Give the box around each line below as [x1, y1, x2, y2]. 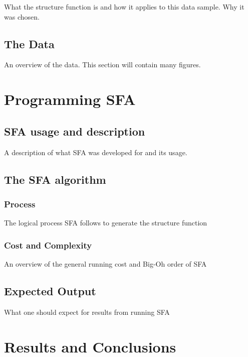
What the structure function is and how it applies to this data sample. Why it [4, 2, 244, 12]
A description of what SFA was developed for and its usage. [4, 147, 187, 157]
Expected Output [4, 283, 96, 298]
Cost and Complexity [4, 239, 92, 251]
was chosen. [4, 11, 40, 22]
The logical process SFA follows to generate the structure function [4, 217, 207, 228]
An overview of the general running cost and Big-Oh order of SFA [4, 258, 207, 269]
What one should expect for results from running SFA [4, 306, 170, 317]
